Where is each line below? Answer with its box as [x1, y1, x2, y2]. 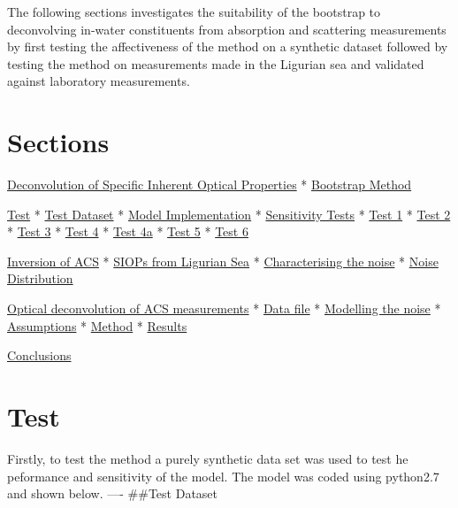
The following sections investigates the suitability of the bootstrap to [7, 3, 381, 20]
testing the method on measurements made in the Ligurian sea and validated [7, 54, 424, 73]
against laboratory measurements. [7, 72, 190, 90]
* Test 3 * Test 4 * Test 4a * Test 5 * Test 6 [7, 222, 248, 241]
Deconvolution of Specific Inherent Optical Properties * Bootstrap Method [7, 175, 412, 194]
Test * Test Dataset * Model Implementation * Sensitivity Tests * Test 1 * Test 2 [7, 204, 451, 223]
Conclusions [7, 346, 72, 365]
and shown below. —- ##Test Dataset [7, 484, 218, 503]
